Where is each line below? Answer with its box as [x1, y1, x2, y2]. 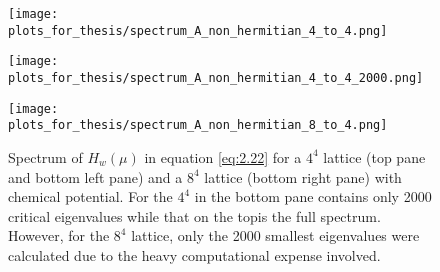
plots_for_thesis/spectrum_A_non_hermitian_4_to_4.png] [8, 23, 388, 38]
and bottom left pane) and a [8, 166, 183, 187]
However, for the [8, 225, 110, 246]
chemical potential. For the [8, 186, 173, 207]
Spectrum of [8, 146, 83, 167]
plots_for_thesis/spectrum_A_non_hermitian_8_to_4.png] [8, 118, 388, 133]
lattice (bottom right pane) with [204, 166, 402, 187]
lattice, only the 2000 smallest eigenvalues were [131, 225, 420, 246]
